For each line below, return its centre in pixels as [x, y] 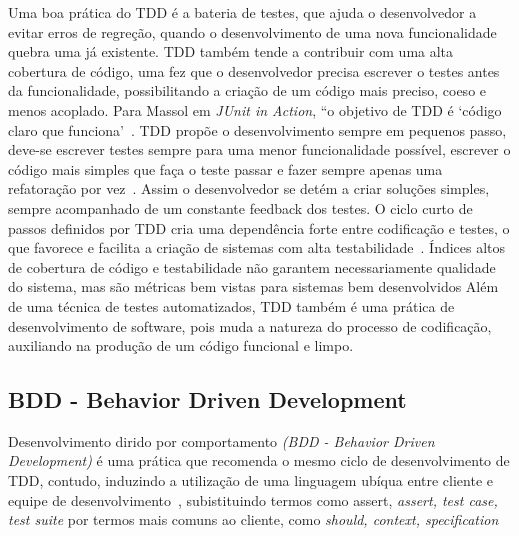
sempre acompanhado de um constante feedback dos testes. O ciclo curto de [240, 207]
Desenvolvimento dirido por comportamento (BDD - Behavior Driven [221, 440]
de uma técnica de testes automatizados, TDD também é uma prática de [231, 305]
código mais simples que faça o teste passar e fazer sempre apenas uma [225, 168]
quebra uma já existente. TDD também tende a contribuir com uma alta [231, 51]
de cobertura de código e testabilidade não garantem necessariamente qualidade [252, 266]
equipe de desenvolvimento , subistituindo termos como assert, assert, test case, [253, 499]
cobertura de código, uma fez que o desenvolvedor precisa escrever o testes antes [254, 70]
